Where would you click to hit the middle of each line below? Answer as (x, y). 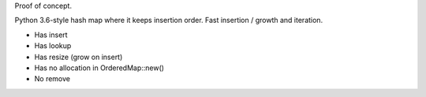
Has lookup (53, 46)
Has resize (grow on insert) (78, 57)
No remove (52, 79)
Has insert (51, 35)
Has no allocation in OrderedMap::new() (99, 68)
